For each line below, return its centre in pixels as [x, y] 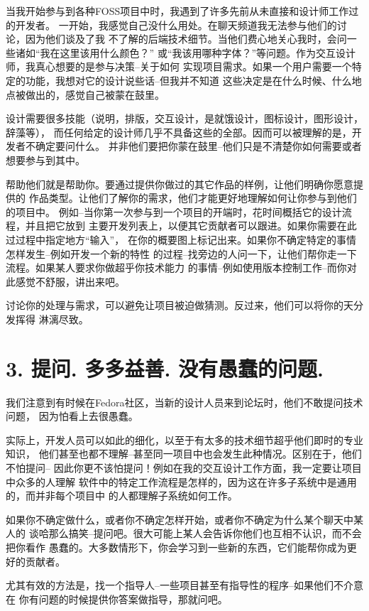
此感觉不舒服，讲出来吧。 [65, 281]
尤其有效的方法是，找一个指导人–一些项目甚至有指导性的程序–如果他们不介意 [184, 585]
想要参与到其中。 [45, 159]
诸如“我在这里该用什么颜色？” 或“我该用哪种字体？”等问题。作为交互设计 [186, 52]
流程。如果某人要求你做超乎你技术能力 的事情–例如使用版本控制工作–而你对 [181, 267]
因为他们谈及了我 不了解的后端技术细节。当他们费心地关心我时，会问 [186, 39]
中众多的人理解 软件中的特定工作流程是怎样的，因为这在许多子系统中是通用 [181, 481]
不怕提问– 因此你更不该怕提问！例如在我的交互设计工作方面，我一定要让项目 [184, 467]
